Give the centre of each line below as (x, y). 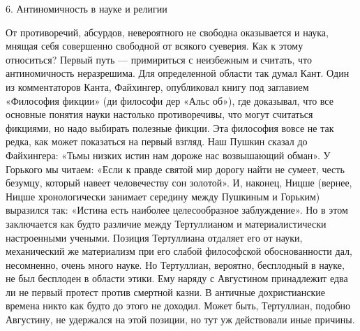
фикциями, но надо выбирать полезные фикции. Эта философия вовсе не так (170, 127)
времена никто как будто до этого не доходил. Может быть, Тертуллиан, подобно (178, 306)
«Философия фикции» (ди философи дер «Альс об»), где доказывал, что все (170, 100)
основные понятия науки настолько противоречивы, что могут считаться (159, 114)
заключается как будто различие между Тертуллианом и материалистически (166, 223)
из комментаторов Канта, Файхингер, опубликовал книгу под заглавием (157, 86)
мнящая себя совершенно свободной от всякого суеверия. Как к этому (155, 46)
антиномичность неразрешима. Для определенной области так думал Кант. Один (178, 73)
